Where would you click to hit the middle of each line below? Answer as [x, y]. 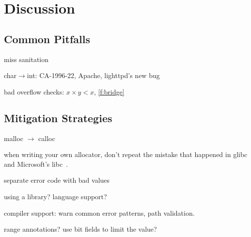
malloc [14, 138]
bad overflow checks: [34, 91]
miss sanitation [26, 59]
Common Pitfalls [47, 39]
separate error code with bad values [57, 180]
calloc [47, 138]
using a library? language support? [55, 196]
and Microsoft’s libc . [36, 164]
